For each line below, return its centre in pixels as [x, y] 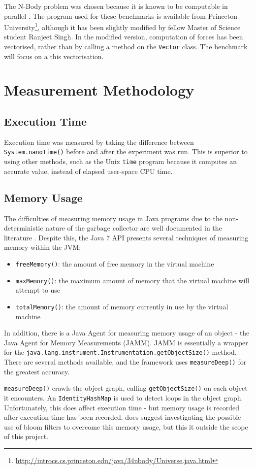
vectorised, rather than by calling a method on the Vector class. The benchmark [126, 47]
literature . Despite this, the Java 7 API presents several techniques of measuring [126, 237]
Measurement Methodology [99, 90]
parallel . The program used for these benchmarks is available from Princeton [121, 16]
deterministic [24, 228]
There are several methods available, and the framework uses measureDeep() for [125, 361]
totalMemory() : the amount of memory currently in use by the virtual [122, 306]
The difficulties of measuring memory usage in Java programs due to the [113, 218]
